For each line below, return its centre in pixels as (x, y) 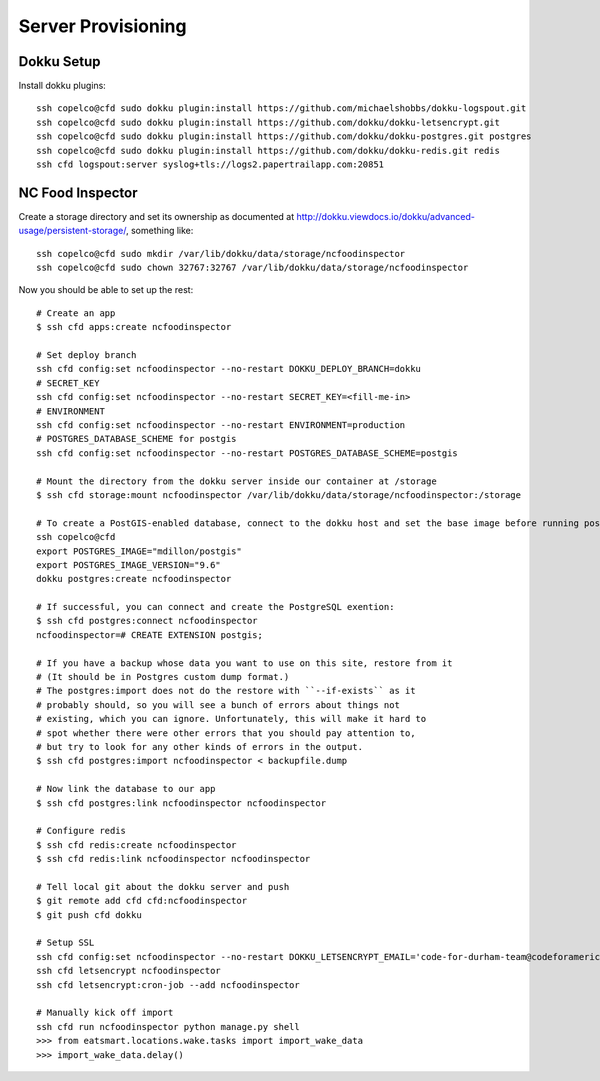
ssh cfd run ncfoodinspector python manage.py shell (168, 1026)
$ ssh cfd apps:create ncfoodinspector (134, 327)
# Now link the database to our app (126, 789)
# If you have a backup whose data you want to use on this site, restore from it (244, 663)
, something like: (159, 231)
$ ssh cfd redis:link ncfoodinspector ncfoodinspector (173, 859)
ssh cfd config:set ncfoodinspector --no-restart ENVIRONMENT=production (221, 425)
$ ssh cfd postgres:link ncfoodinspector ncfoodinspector (181, 803)
